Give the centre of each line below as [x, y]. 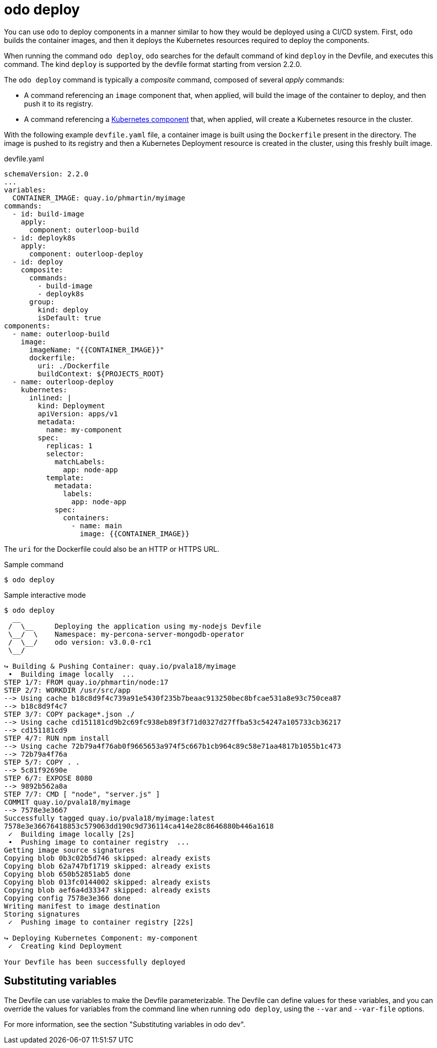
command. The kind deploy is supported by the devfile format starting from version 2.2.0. [153, 64]
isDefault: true [69, 318]
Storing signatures [42, 914]
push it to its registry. [59, 103]
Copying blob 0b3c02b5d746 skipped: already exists [107, 858]
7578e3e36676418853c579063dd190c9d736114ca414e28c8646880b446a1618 [139, 826]
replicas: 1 [69, 446]
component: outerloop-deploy [86, 254]
